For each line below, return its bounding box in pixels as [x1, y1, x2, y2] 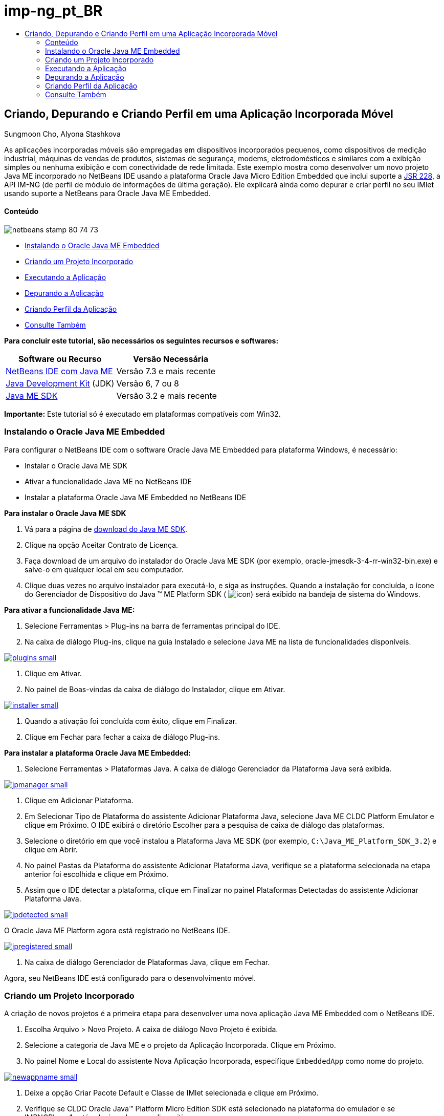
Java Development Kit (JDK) [6, 378, 115, 389]
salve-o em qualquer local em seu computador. [25, 565, 184, 574]
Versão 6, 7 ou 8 [116, 378, 179, 389]
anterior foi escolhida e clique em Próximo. [25, 869, 168, 878]
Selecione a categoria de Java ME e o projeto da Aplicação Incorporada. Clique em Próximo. [25, 1041, 336, 1050]
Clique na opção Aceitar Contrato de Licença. [25, 540, 179, 549]
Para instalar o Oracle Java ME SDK [4, 508, 126, 518]
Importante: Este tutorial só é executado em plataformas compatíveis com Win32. [4, 409, 281, 418]
